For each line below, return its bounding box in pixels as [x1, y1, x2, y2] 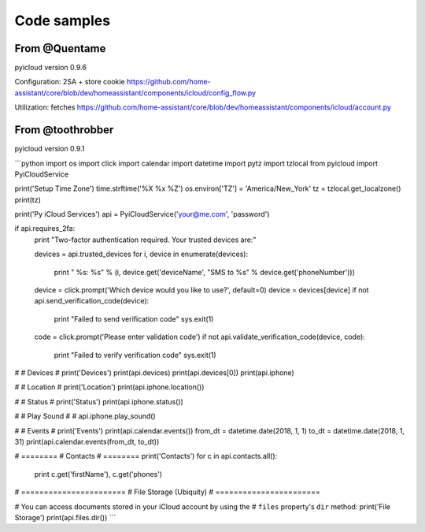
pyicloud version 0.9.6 [14, 63, 87, 73]
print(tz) [14, 195, 41, 204]
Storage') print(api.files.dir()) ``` [14, 512, 116, 522]
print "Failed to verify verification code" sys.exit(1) [54, 350, 216, 359]
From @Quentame [14, 42, 106, 55]
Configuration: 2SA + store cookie [14, 77, 125, 87]
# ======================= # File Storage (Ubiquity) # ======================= [14, 487, 320, 497]
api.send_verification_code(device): [34, 296, 150, 306]
